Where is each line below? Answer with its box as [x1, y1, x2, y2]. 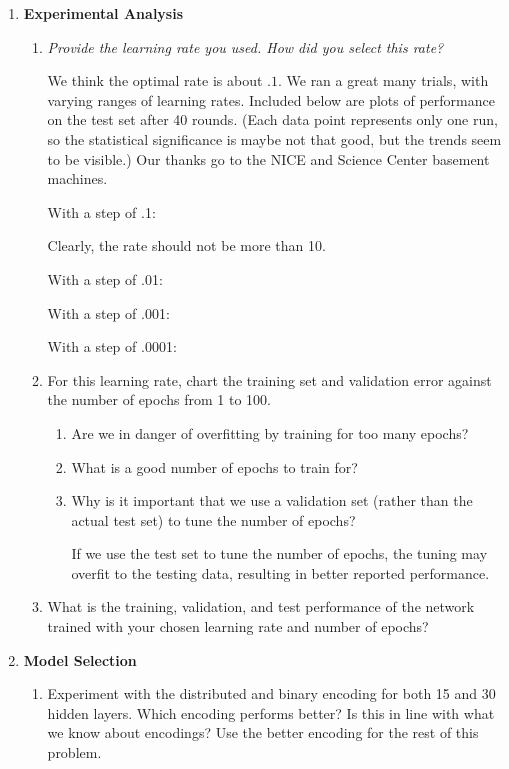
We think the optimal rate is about [47, 70, 263, 91]
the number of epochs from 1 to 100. [47, 389, 271, 410]
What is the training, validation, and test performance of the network [47, 596, 475, 617]
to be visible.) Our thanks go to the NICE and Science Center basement [47, 148, 490, 169]
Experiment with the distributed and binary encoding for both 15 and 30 [47, 683, 496, 704]
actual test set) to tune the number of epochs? [71, 509, 356, 530]
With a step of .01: [47, 268, 163, 289]
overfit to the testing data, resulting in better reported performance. [71, 562, 490, 583]
